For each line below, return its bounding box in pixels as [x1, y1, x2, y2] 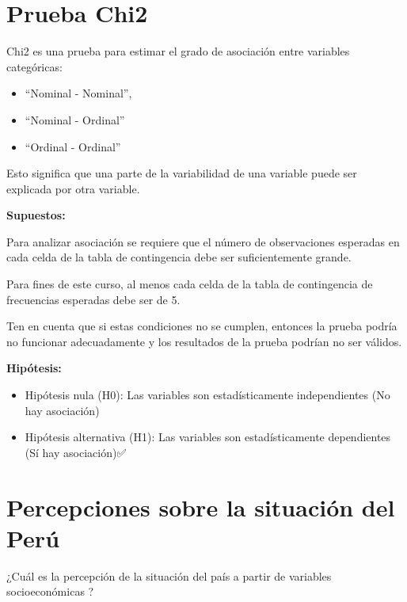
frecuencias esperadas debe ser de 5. [6, 291, 181, 307]
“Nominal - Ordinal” [25, 111, 125, 128]
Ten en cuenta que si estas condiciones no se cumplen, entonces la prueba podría [6, 318, 397, 334]
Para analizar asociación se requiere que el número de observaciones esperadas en [6, 233, 400, 250]
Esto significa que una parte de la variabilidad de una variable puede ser [6, 165, 357, 181]
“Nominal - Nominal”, [25, 85, 132, 101]
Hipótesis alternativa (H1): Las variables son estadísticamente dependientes [25, 429, 391, 445]
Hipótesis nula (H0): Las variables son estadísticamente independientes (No [25, 387, 390, 403]
